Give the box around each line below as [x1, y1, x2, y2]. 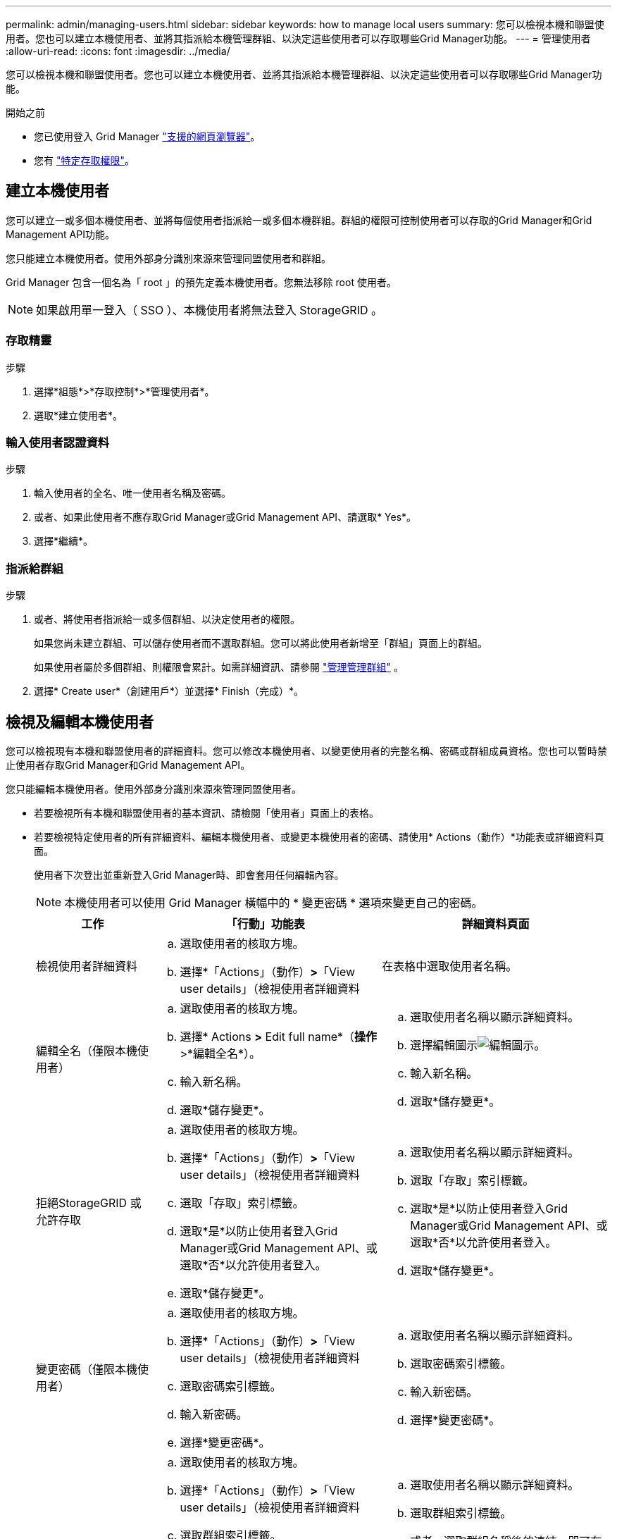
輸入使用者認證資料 [6, 435, 110, 450]
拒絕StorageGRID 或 [36, 1195, 142, 1210]
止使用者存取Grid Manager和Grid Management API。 [6, 758, 251, 771]
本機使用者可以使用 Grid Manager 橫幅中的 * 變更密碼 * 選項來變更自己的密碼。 [64, 895, 483, 910]
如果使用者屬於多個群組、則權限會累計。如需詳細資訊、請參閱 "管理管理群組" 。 [34, 661, 404, 674]
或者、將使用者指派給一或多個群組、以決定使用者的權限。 [34, 613, 300, 626]
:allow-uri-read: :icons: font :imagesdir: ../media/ [6, 45, 230, 57]
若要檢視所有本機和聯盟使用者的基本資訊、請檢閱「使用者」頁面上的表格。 [34, 806, 379, 819]
